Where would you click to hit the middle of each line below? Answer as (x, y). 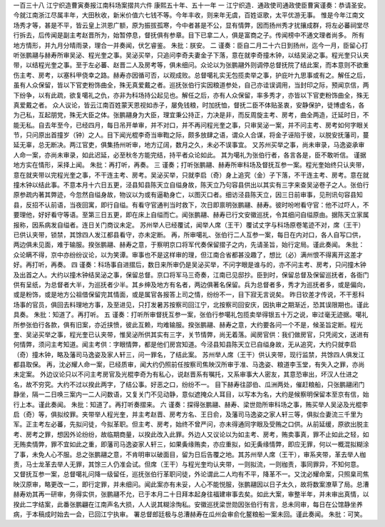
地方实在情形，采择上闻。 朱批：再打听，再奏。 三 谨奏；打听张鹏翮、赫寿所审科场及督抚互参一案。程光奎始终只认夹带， (191, 165)
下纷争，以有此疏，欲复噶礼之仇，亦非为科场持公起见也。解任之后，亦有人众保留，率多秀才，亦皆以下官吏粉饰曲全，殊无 (191, 95)
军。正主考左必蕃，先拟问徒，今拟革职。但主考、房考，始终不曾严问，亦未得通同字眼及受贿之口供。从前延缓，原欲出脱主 (191, 424)
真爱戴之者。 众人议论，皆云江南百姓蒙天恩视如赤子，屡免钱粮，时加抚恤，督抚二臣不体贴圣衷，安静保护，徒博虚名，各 (189, 105)
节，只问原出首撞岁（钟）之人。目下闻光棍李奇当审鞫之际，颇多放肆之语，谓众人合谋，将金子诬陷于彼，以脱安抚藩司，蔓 (191, 135)
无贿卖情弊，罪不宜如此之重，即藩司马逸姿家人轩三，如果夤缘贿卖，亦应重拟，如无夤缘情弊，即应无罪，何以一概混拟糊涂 (191, 444)
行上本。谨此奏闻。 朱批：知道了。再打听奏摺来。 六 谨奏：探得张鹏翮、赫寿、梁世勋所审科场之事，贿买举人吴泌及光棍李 (191, 404)
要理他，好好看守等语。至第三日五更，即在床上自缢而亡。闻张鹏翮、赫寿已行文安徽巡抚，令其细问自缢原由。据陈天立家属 (191, 215)
